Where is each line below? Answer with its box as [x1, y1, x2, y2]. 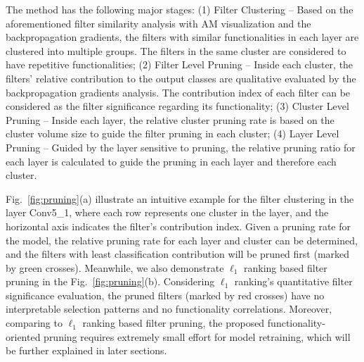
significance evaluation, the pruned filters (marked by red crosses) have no [6, 287, 325, 302]
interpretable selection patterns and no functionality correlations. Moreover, [6, 301, 332, 316]
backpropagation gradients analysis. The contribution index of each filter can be [6, 85, 351, 99]
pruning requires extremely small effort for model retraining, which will [44, 329, 351, 344]
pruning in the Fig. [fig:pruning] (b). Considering [6, 274, 215, 289]
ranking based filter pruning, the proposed [82, 316, 265, 330]
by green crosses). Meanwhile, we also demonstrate [6, 260, 224, 275]
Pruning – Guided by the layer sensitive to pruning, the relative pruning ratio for [6, 139, 356, 154]
